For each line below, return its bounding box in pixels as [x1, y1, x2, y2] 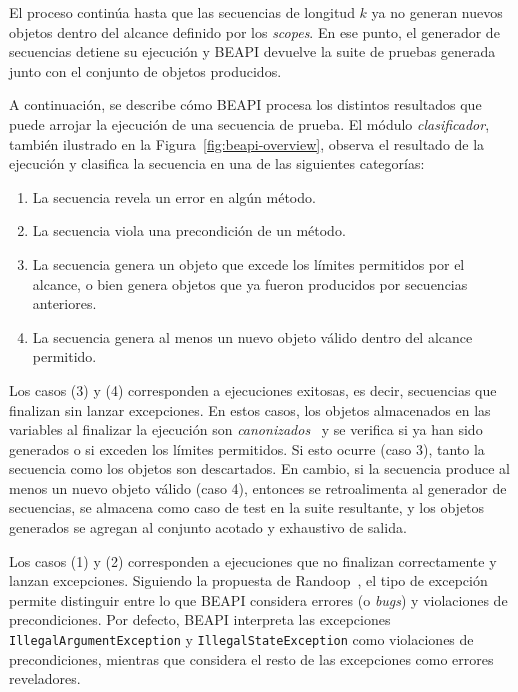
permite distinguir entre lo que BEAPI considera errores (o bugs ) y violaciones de [9, 589, 508, 610]
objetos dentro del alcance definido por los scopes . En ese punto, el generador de [9, 21, 500, 42]
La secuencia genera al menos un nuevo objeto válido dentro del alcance [32, 326, 473, 347]
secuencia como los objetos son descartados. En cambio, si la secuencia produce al [9, 458, 510, 479]
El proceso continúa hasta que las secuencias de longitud [9, 2, 355, 22]
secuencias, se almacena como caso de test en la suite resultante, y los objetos [9, 497, 485, 518]
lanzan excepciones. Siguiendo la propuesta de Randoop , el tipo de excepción [9, 570, 488, 591]
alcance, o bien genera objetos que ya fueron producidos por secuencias [32, 273, 468, 294]
